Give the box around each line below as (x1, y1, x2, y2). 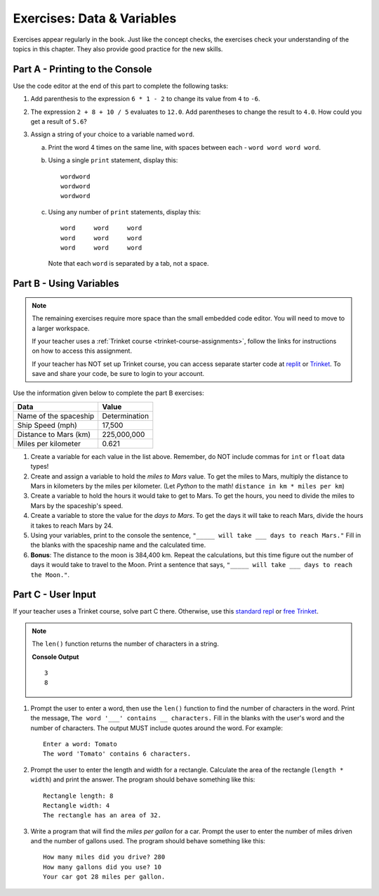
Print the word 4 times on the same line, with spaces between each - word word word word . (48, 143, 321, 151)
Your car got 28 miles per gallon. (43, 873, 166, 881)
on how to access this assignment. (32, 346, 133, 355)
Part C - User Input (13, 589, 96, 601)
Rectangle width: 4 (43, 801, 110, 810)
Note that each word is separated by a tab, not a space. (48, 259, 209, 268)
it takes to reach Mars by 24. (30, 521, 114, 530)
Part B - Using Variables (13, 278, 119, 290)
